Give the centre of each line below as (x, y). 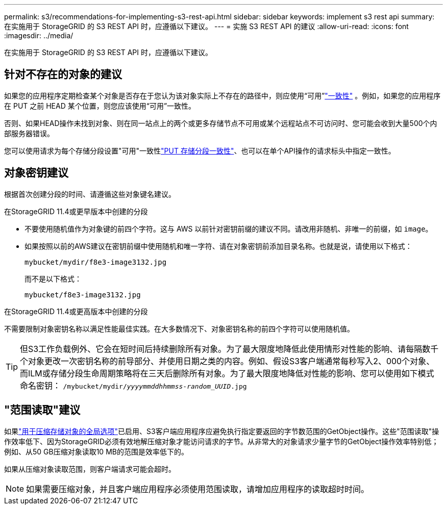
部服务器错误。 (29, 133)
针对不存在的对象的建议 (63, 74)
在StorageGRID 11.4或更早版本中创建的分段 (76, 211)
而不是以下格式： (53, 278)
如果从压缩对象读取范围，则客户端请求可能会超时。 (90, 469)
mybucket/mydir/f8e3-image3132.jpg (96, 262)
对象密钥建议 (36, 173)
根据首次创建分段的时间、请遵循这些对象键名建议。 (90, 194)
